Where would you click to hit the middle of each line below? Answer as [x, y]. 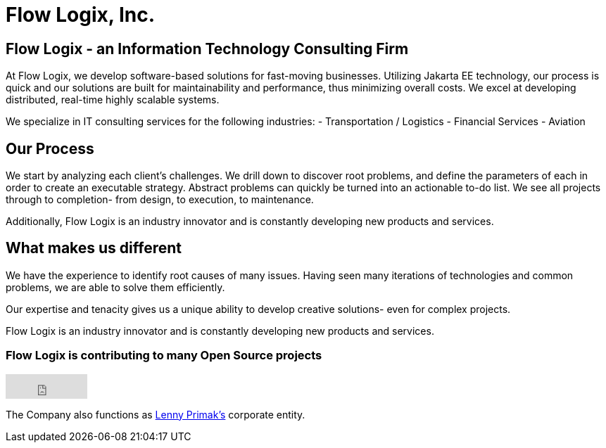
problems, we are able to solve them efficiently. [115, 287]
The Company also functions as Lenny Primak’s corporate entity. [156, 414]
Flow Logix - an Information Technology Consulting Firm [207, 49]
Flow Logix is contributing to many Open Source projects [164, 356]
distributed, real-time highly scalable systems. [113, 100]
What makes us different [94, 248]
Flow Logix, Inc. [81, 15]
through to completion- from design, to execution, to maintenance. [160, 200]
